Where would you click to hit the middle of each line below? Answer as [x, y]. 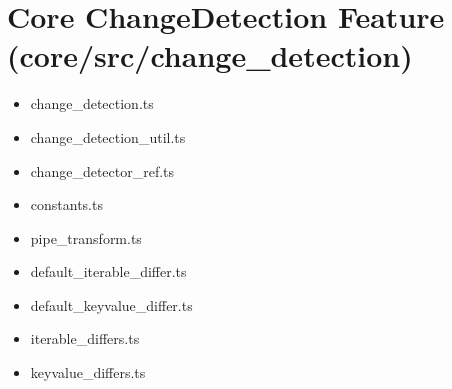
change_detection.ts [92, 103]
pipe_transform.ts [86, 237]
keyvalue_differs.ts [88, 372]
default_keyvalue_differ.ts [111, 304]
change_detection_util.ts [108, 136]
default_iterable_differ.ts [108, 271]
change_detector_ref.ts [102, 170]
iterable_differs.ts [85, 338]
